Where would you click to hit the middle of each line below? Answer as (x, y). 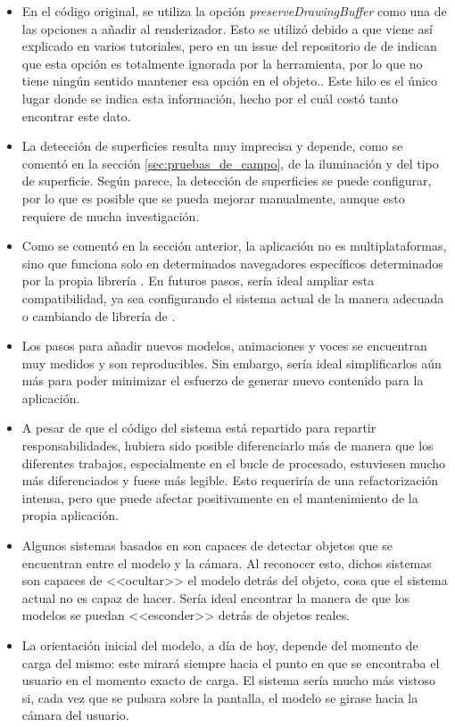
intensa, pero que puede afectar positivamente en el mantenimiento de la (220, 497)
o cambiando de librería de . (99, 315)
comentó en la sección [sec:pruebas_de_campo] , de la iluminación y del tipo (230, 163)
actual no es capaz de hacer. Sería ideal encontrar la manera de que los (216, 597)
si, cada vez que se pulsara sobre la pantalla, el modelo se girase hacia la (220, 697)
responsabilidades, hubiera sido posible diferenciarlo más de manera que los (227, 446)
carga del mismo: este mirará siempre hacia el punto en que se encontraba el (231, 662)
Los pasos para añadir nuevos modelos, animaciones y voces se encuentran (224, 346)
